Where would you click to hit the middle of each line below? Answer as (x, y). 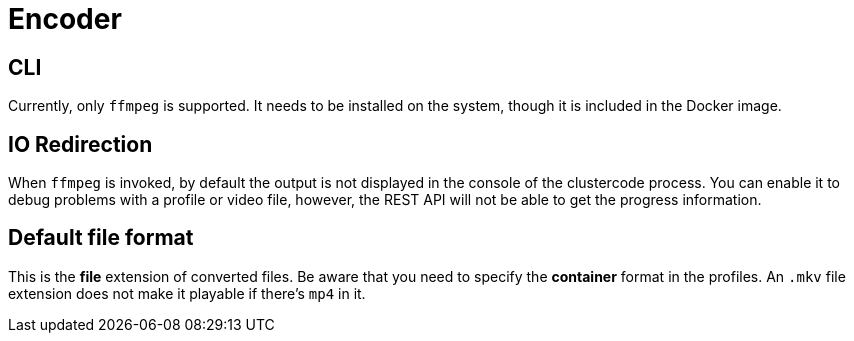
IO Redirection (80, 144)
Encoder (65, 19)
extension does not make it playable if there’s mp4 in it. (187, 293)
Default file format (101, 238)
